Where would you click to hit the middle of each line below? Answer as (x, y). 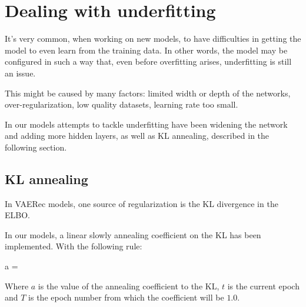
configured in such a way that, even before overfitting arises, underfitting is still (148, 61)
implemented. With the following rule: (74, 246)
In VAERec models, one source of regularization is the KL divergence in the (142, 203)
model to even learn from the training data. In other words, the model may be (146, 50)
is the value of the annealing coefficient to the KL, (129, 286)
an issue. (20, 73)
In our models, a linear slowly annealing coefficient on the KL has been (133, 234)
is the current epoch (263, 286)
